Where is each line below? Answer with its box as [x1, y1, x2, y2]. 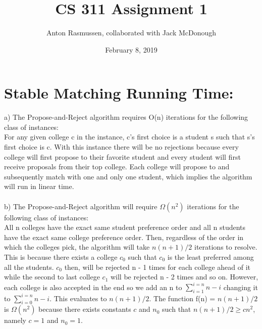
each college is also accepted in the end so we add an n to [4, 281, 182, 292]
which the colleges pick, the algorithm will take [4, 242, 150, 252]
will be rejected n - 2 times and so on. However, [110, 271, 258, 282]
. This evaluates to [49, 293, 107, 303]
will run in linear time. [4, 181, 74, 192]
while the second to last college [4, 271, 100, 282]
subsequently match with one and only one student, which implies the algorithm [4, 171, 252, 181]
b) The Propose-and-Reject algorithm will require [4, 201, 158, 211]
